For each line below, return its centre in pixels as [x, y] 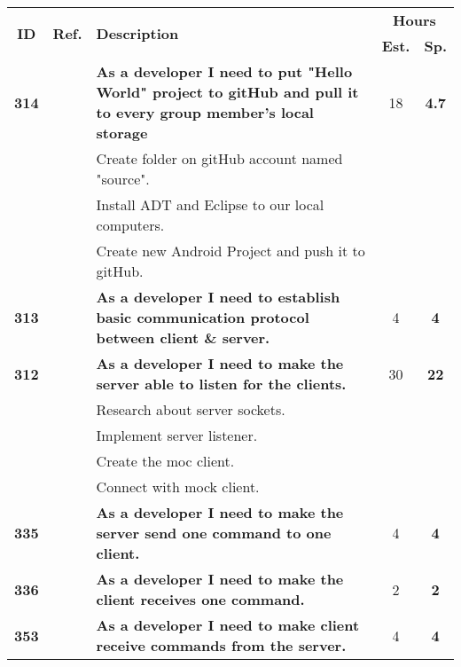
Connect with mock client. [178, 487]
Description [137, 33]
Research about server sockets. [191, 409]
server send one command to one [214, 533]
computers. [130, 225]
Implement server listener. [177, 435]
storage [122, 133]
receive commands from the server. [221, 645]
